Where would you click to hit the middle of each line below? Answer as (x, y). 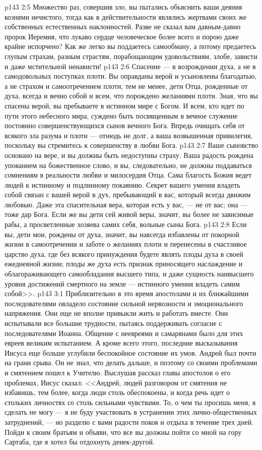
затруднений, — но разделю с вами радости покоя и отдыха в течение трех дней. (129, 421)
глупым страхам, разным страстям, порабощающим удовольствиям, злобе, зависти (131, 56)
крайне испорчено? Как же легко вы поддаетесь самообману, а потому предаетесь (130, 46)
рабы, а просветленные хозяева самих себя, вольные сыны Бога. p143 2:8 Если (126, 224)
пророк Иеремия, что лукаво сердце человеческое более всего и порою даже (122, 36)
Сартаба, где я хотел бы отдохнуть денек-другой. (80, 442)
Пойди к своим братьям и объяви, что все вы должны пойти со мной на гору (123, 432)
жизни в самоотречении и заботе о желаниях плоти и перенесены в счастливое (126, 244)
